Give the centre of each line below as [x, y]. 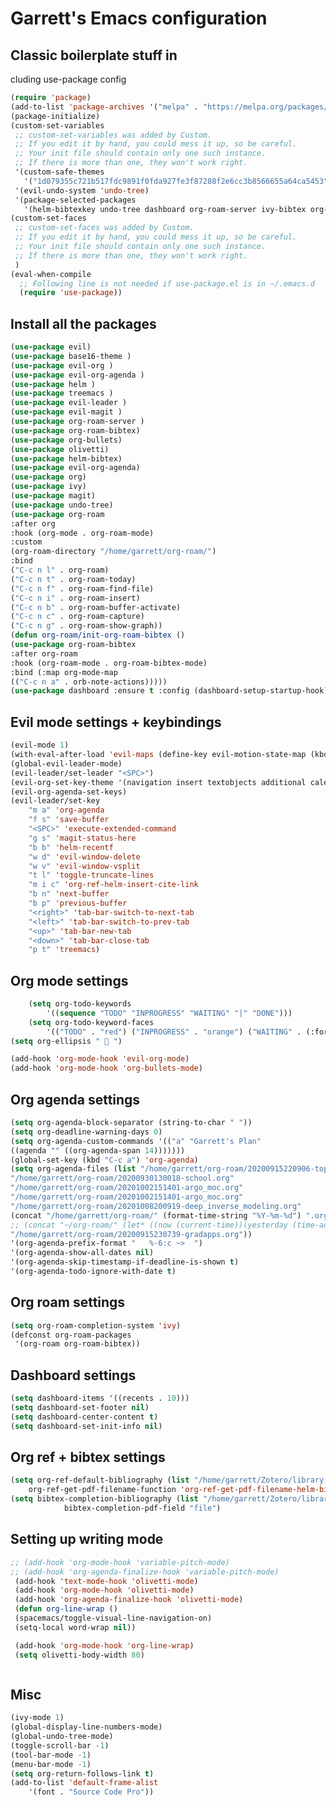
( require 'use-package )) [71, 293]
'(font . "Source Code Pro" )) [91, 1792]
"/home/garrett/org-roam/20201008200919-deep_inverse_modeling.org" [156, 1206]
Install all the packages [83, 323]
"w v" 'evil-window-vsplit [84, 866]
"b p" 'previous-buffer [78, 903]
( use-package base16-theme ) [71, 356]
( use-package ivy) [48, 487]
